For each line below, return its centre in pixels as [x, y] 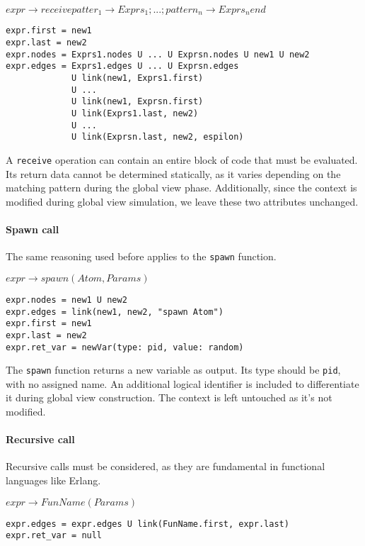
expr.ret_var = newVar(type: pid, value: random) [125, 347]
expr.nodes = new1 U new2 [66, 300]
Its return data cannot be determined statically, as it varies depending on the [173, 173]
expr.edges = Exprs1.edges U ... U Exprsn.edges [122, 66]
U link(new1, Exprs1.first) [138, 78]
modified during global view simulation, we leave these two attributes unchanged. [182, 201]
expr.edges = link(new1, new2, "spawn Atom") [115, 312]
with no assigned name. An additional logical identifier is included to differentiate [182, 383]
